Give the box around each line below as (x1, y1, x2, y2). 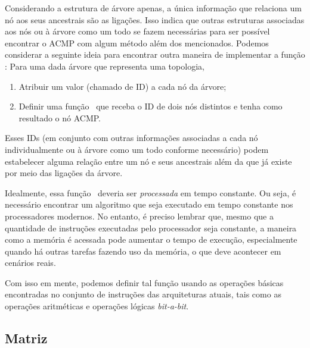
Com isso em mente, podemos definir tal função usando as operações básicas (5, 276, 284, 289)
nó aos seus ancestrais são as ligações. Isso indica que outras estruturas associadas (5, 13, 305, 26)
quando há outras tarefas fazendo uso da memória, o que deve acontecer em (5, 244, 281, 257)
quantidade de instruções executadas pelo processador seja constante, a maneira (5, 221, 297, 234)
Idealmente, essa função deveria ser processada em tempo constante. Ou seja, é (5, 186, 296, 199)
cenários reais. (5, 256, 56, 269)
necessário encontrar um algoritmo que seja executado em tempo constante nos (5, 198, 293, 211)
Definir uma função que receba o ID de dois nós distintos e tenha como (18, 100, 283, 112)
